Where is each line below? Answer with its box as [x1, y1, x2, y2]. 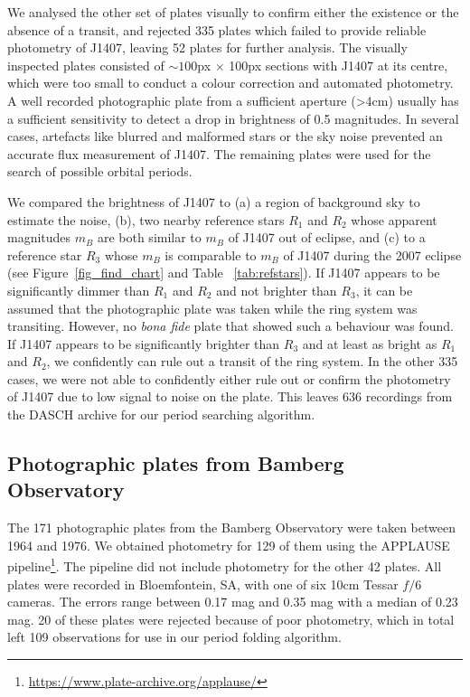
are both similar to [97, 228, 202, 247]
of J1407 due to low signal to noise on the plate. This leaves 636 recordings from [7, 387, 453, 406]
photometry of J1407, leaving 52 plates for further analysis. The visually [7, 38, 408, 57]
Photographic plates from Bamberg [7, 449, 344, 477]
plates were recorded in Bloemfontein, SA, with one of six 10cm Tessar [7, 574, 399, 593]
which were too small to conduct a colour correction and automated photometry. [7, 73, 454, 92]
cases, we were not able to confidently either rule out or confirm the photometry [7, 369, 451, 388]
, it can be [355, 280, 413, 299]
